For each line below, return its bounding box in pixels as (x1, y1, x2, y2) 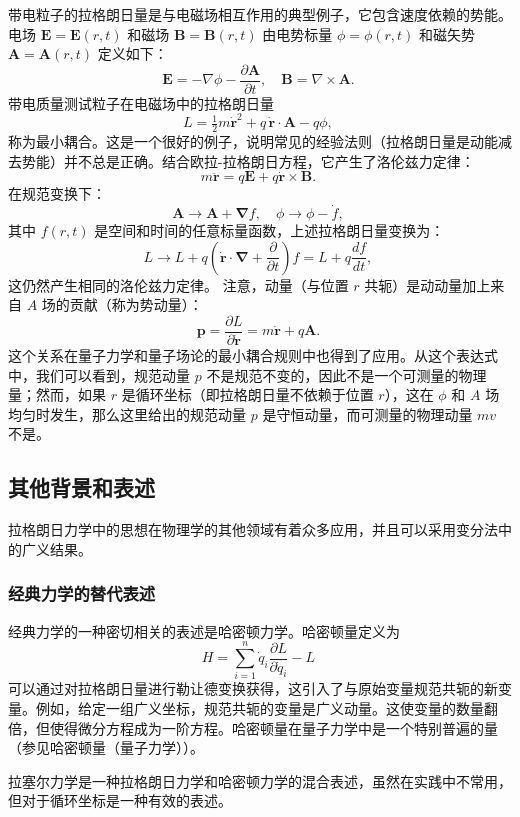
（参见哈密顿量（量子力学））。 (8, 737, 204, 758)
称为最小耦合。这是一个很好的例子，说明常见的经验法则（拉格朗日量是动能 (8, 130, 498, 151)
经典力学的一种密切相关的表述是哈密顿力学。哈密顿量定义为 (8, 620, 400, 641)
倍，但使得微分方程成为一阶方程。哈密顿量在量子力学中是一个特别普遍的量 (8, 717, 498, 738)
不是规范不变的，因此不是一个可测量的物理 (206, 364, 487, 385)
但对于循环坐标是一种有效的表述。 (8, 790, 232, 811)
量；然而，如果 (8, 384, 106, 405)
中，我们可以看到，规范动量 (8, 364, 190, 385)
